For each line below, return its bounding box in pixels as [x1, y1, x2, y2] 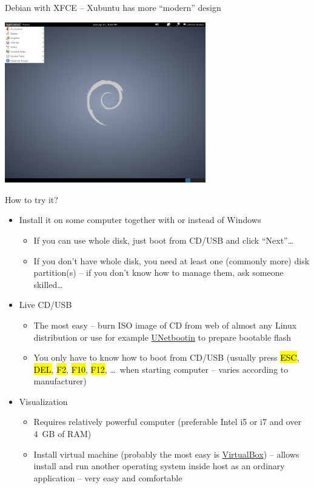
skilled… [33, 278, 63, 290]
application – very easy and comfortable [33, 471, 182, 484]
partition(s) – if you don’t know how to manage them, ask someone [33, 266, 284, 279]
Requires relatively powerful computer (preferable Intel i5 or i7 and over [33, 415, 302, 428]
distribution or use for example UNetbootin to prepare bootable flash [33, 330, 291, 343]
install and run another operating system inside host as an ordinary [33, 460, 285, 472]
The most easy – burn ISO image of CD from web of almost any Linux [33, 318, 297, 331]
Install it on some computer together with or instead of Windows [19, 213, 261, 226]
